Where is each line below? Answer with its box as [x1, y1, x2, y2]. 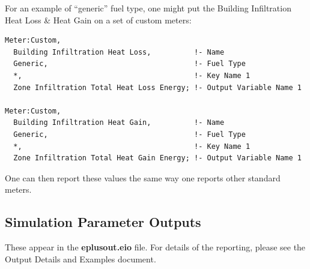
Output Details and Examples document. [5, 252, 156, 265]
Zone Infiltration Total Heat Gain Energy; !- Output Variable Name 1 [13, 154, 302, 163]
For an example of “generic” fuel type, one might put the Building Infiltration [5, 2, 291, 14]
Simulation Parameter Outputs [5, 213, 201, 231]
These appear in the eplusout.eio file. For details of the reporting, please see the [5, 241, 306, 253]
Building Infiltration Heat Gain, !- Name [13, 118, 225, 127]
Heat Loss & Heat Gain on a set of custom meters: [5, 13, 192, 26]
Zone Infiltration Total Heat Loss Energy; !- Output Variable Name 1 [13, 83, 302, 92]
